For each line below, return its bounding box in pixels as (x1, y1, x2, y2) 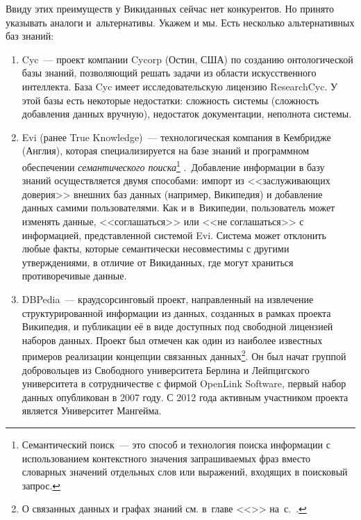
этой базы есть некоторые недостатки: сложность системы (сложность (22, 92, 319, 107)
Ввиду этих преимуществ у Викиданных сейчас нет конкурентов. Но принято (6, 1, 335, 15)
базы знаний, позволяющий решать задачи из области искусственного (22, 65, 317, 80)
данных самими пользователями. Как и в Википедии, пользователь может (22, 200, 335, 215)
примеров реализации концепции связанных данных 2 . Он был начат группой (22, 347, 346, 363)
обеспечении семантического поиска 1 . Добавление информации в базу (22, 157, 325, 174)
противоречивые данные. (22, 268, 127, 283)
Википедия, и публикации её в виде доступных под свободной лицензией (22, 319, 333, 334)
